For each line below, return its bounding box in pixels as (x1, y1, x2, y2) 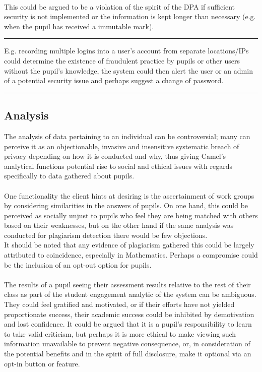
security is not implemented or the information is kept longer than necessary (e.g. (4, 11, 256, 22)
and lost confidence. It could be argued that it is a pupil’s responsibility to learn (4, 319, 252, 329)
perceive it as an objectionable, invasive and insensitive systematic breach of (4, 141, 239, 151)
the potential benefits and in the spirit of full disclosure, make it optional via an (4, 348, 251, 359)
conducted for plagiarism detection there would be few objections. (4, 229, 208, 240)
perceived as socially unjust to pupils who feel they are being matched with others (4, 210, 258, 220)
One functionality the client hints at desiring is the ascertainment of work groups (4, 190, 254, 201)
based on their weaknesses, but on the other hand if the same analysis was (4, 220, 234, 230)
